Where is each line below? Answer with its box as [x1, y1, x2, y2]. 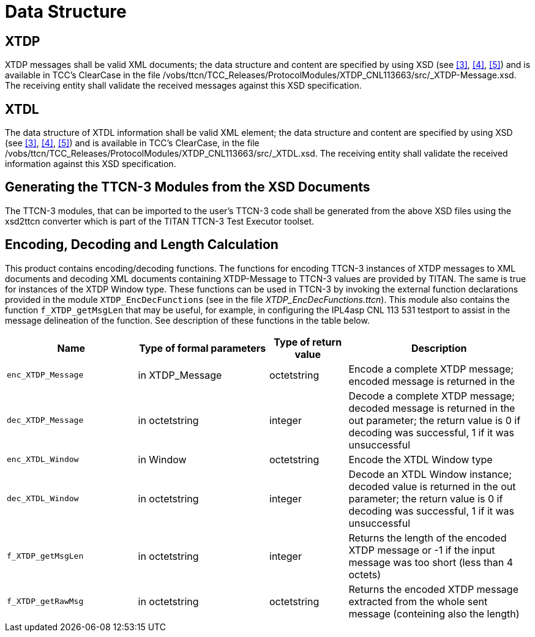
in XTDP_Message [138, 368, 222, 381]
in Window [138, 453, 187, 466]
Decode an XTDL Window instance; [348, 468, 512, 480]
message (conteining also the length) [348, 607, 520, 620]
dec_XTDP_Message [7, 415, 84, 425]
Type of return [274, 335, 342, 348]
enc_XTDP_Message [7, 370, 84, 380]
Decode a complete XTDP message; [348, 389, 515, 402]
